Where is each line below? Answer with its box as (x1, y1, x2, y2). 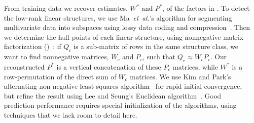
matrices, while (173, 61, 218, 72)
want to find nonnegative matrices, (4, 51, 109, 62)
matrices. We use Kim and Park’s (130, 71, 231, 81)
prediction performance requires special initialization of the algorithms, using (4, 100, 237, 110)
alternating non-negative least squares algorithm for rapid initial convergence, (4, 81, 242, 91)
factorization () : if (4, 41, 61, 51)
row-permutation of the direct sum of (4, 71, 116, 81)
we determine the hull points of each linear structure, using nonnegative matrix (4, 31, 244, 42)
